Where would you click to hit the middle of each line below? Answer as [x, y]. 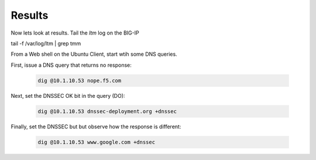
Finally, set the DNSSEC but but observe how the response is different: [96, 127]
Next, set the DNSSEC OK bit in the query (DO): [68, 96]
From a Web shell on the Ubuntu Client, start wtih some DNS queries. [94, 54]
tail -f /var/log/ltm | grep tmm [46, 43]
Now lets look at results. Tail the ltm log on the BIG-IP [75, 33]
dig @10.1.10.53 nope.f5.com [80, 80]
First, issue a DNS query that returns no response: [71, 65]
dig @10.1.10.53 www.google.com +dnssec [96, 142]
